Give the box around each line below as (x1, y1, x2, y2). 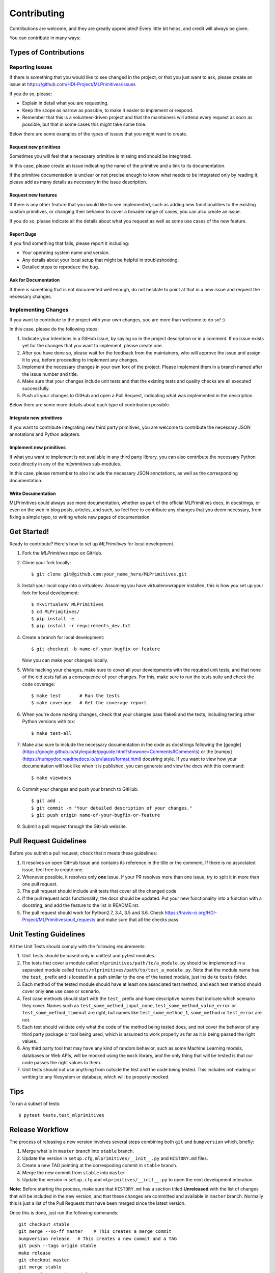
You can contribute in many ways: (9, 35, 81, 41)
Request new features (9, 192, 57, 198)
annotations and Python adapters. (9, 431, 81, 437)
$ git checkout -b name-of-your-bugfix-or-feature (31, 646, 160, 652)
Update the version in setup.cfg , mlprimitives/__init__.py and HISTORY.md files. (22, 1155, 208, 1161)
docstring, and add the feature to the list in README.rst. (22, 902, 140, 908)
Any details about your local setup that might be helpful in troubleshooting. (22, 257, 179, 263)
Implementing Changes (9, 306, 69, 313)
